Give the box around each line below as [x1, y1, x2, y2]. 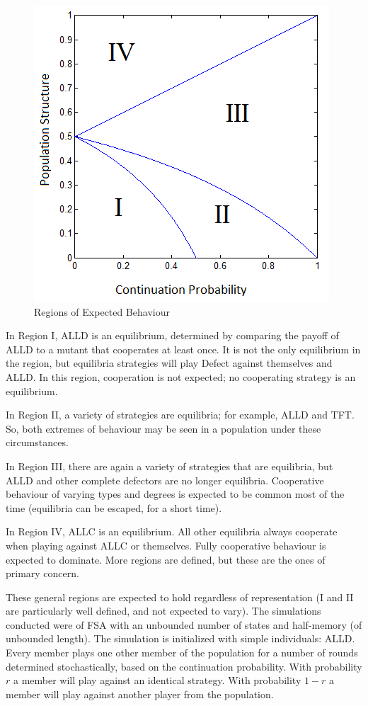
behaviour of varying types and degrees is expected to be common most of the [6, 486, 345, 501]
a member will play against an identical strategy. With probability [13, 673, 301, 688]
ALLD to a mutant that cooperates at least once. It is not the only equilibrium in [6, 341, 361, 356]
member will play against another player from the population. [6, 686, 274, 701]
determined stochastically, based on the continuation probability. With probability [6, 659, 362, 673]
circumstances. [6, 435, 69, 450]
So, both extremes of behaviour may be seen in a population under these [6, 421, 321, 435]
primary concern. [6, 566, 79, 581]
